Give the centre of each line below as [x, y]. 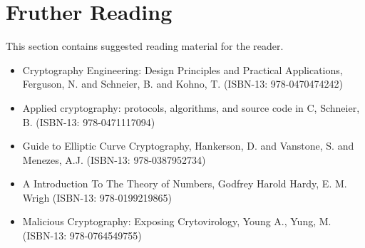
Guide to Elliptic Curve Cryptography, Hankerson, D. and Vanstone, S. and [188, 146]
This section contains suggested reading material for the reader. [145, 46]
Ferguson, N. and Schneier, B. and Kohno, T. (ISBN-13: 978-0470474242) [182, 84]
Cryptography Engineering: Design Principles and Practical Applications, [182, 69]
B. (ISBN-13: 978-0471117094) [89, 122]
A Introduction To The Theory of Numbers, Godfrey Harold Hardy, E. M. [185, 184]
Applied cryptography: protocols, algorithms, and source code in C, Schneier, [191, 107]
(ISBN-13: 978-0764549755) [82, 236]
